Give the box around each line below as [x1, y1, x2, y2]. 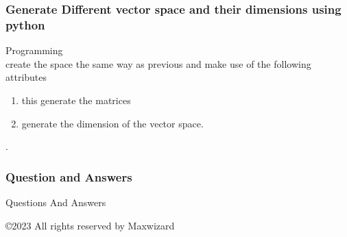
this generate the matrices [21, 92, 131, 107]
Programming [5, 43, 63, 58]
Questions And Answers [5, 195, 106, 209]
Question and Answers [5, 168, 132, 185]
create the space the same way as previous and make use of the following [5, 56, 311, 71]
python [5, 16, 45, 33]
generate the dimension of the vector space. [21, 116, 204, 130]
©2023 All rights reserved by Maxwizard [5, 218, 175, 232]
